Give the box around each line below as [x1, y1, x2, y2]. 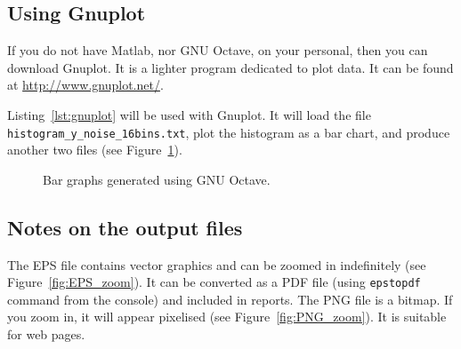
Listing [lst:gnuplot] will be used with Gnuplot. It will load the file [7, 105, 371, 123]
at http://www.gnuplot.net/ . [7, 75, 164, 94]
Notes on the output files [7, 213, 243, 241]
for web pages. [7, 325, 85, 344]
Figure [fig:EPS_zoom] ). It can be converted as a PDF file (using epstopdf [7, 273, 421, 291]
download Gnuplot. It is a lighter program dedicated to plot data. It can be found [7, 58, 454, 76]
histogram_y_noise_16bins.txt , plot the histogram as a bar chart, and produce [7, 123, 450, 141]
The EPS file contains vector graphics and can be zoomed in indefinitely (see [7, 255, 426, 274]
